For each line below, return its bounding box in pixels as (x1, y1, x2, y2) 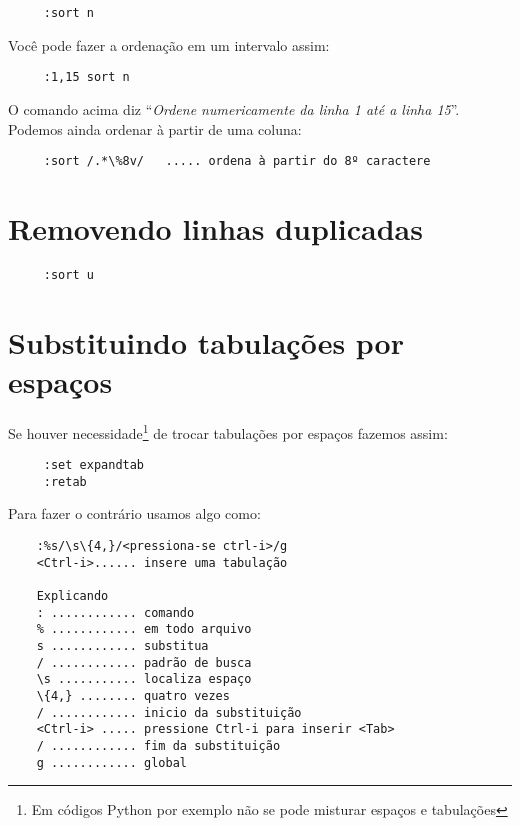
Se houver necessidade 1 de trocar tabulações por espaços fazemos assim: (8, 419, 448, 443)
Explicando (36, 588, 109, 603)
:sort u (43, 267, 94, 282)
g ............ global (36, 755, 187, 770)
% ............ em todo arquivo (36, 622, 252, 637)
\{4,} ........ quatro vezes (36, 688, 230, 703)
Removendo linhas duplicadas (8, 207, 423, 248)
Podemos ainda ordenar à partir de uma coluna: (8, 118, 302, 139)
